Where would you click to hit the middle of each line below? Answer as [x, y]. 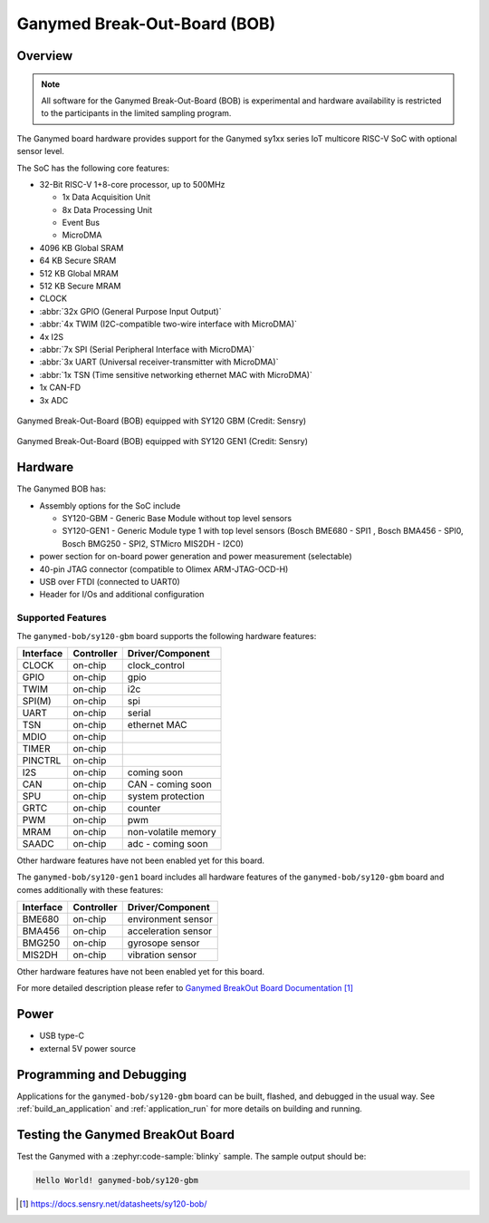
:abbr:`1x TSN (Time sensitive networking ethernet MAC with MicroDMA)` [176, 374]
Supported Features [62, 618]
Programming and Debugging [102, 1074]
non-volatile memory [172, 831]
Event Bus [81, 223]
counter [144, 808]
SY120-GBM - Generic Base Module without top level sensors [177, 519]
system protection [166, 796]
